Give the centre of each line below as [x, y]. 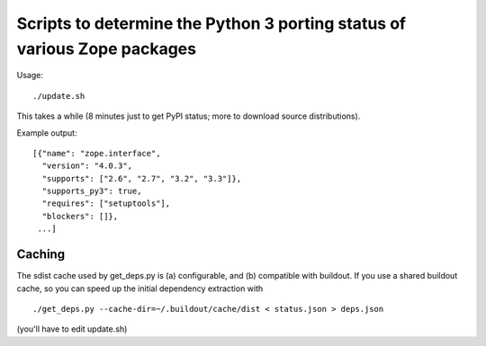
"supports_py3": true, [92, 191]
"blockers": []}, [80, 216]
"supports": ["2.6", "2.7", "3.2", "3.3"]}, [142, 178]
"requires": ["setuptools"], [106, 204]
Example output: [47, 133]
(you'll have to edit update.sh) [72, 329]
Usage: [30, 75]
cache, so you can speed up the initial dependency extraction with [140, 288]
